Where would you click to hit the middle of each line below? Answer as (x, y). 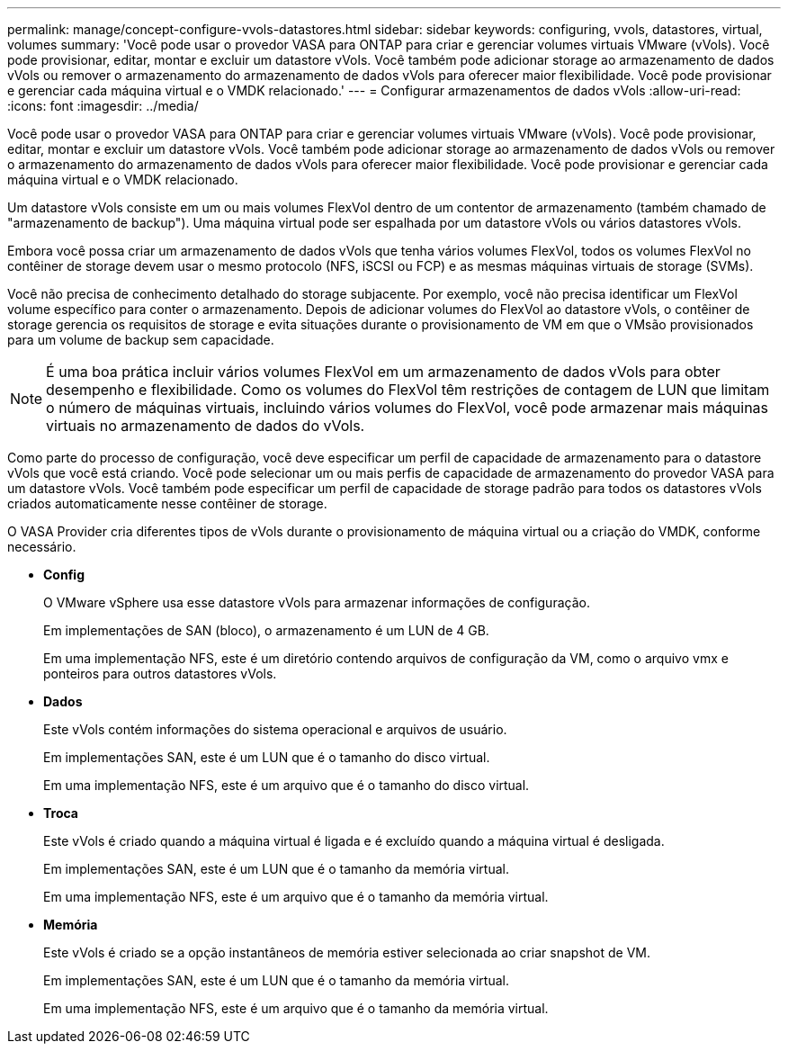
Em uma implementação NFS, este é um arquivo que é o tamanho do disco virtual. (287, 785)
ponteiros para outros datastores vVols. (160, 674)
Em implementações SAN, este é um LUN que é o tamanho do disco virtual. (267, 757)
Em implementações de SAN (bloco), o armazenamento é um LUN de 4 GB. (266, 630)
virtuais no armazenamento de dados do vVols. (206, 426)
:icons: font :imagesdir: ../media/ (103, 106)
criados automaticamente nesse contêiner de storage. (167, 503)
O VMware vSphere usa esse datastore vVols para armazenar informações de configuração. (317, 602)
